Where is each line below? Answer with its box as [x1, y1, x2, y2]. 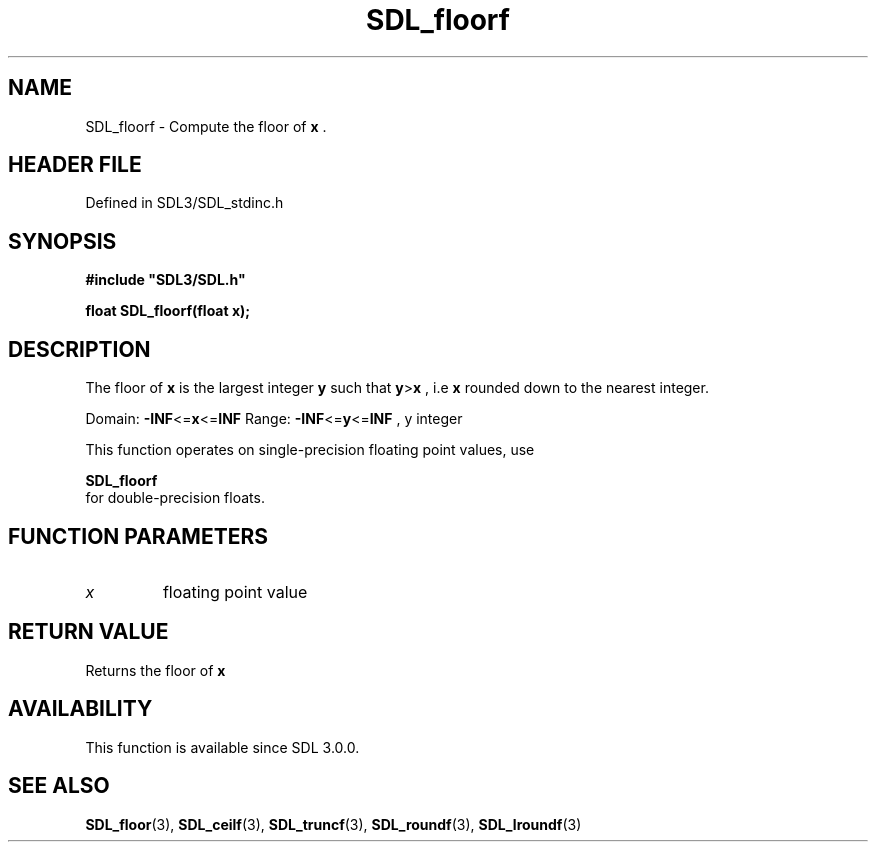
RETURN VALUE [8, 619, 169, 645]
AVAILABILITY [8, 696, 153, 722]
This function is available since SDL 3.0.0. [85, 738, 360, 756]
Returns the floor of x [85, 661, 226, 679]
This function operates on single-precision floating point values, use [85, 441, 535, 459]
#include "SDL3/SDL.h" [85, 271, 246, 289]
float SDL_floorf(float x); [85, 302, 251, 320]
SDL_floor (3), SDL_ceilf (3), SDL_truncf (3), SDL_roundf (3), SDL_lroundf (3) [85, 815, 582, 833]
